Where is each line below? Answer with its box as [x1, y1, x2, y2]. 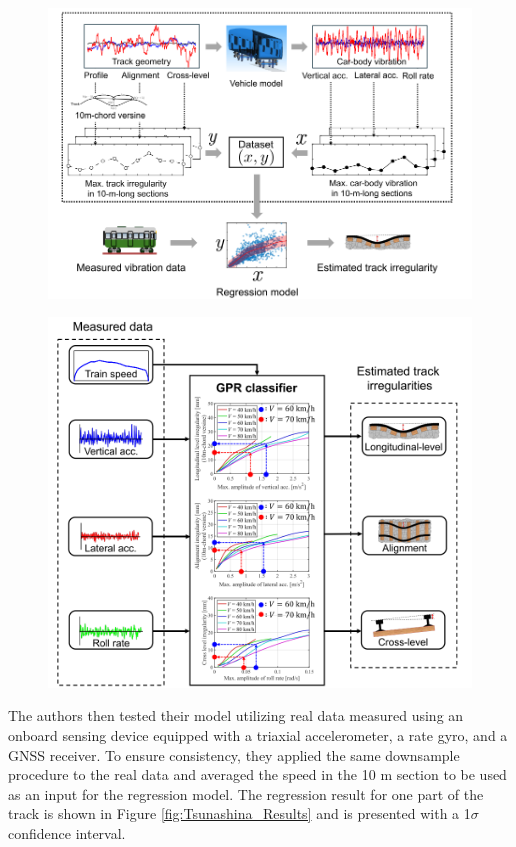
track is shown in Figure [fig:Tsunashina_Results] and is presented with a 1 [8, 803, 471, 824]
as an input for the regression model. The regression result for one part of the [8, 783, 484, 804]
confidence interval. [8, 822, 126, 843]
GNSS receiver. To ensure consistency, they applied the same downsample [8, 744, 460, 765]
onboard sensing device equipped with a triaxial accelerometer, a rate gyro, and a [8, 724, 508, 745]
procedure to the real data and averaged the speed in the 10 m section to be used [8, 764, 507, 785]
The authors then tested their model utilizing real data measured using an [8, 705, 464, 726]
